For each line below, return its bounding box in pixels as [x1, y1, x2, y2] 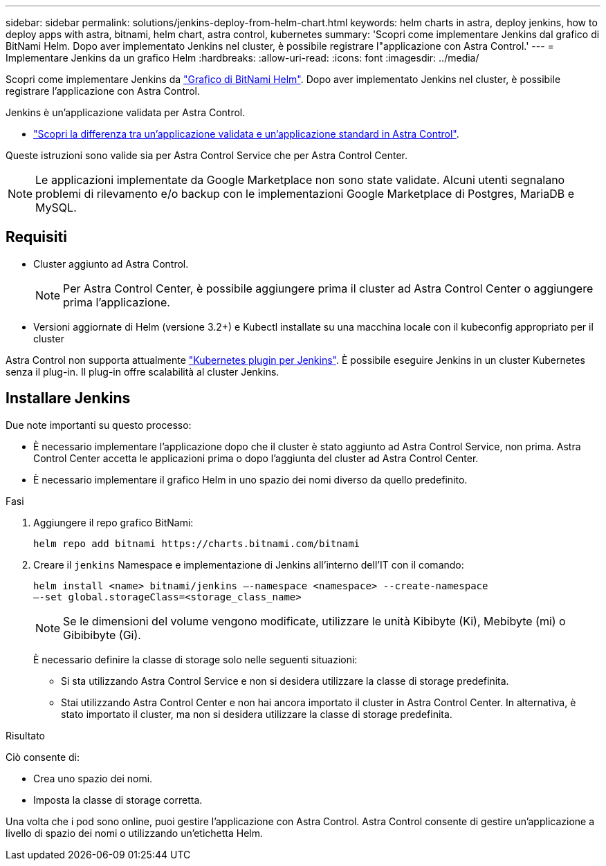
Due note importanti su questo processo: [6, 418, 192, 431]
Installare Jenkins [6, 389, 131, 407]
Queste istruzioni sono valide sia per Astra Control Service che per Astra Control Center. [6, 149, 407, 161]
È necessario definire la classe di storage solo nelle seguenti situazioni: [33, 653, 358, 665]
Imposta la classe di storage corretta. [33, 793, 203, 806]
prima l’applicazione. [63, 295, 170, 309]
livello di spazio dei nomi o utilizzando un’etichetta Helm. [6, 827, 264, 839]
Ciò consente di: [6, 750, 80, 763]
